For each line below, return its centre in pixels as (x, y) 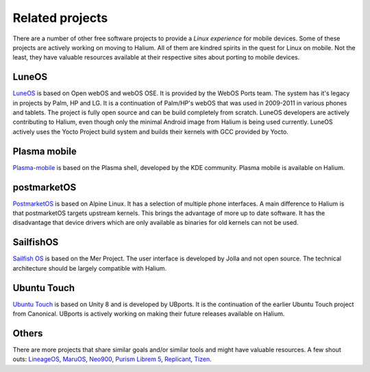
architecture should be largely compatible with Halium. (90, 268)
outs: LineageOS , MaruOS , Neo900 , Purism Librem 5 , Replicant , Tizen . (112, 359)
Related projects (60, 18)
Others (28, 333)
